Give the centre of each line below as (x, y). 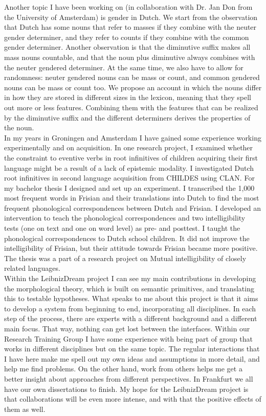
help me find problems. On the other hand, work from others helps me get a (123, 369)
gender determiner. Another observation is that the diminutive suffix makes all (127, 47)
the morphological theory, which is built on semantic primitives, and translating (129, 288)
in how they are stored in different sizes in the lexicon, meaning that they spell (128, 97)
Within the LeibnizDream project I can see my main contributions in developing (130, 278)
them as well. (25, 409)
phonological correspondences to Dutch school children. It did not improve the (127, 238)
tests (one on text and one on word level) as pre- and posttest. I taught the (122, 228)
